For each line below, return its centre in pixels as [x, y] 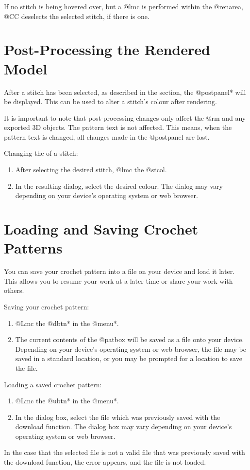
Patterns [33, 248]
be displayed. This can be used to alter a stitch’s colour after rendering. [110, 101]
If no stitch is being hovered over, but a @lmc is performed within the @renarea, [124, 6]
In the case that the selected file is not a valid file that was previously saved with [125, 452]
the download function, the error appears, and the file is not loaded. [105, 462]
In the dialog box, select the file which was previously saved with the [118, 417]
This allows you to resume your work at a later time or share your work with [118, 280]
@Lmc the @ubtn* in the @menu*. [67, 401]
